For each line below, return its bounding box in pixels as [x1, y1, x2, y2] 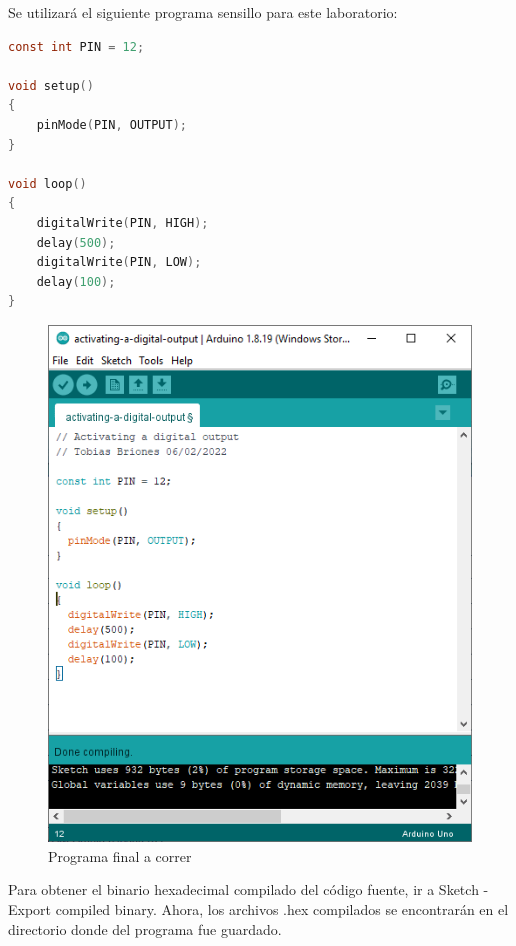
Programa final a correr [48, 845, 192, 866]
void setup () [8, 78, 94, 93]
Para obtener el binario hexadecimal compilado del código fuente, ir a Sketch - [8, 879, 489, 900]
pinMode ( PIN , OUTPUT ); [36, 117, 188, 132]
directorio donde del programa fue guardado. [8, 918, 282, 939]
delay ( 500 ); [36, 235, 116, 250]
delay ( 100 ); [36, 274, 116, 289]
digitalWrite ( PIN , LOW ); [36, 255, 202, 270]
